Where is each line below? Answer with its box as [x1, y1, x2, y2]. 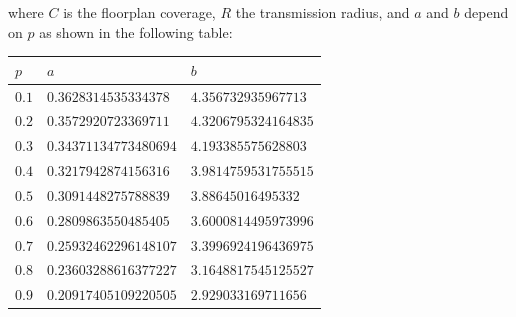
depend [464, 2, 509, 22]
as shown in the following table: [39, 21, 233, 42]
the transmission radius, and [235, 2, 410, 22]
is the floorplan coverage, [63, 2, 216, 22]
